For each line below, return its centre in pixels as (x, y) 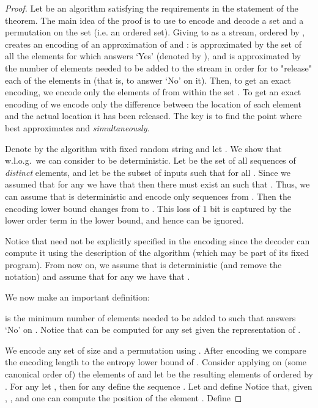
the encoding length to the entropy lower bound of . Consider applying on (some (156, 362)
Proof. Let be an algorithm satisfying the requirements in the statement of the (152, 8)
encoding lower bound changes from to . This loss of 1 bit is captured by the (148, 208)
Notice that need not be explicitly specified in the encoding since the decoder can (157, 240)
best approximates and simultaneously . (77, 127)
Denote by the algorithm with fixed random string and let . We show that (143, 148)
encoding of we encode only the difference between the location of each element (153, 104)
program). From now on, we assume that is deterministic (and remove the (143, 264)
